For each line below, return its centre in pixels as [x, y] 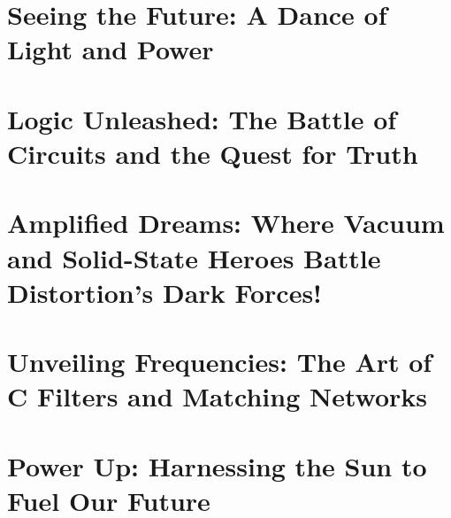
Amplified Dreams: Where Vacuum [226, 223]
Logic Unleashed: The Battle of [202, 118]
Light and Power [111, 49]
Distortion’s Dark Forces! [164, 292]
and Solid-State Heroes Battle [194, 257]
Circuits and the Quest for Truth [213, 153]
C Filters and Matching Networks [217, 396]
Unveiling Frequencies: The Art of [220, 362]
